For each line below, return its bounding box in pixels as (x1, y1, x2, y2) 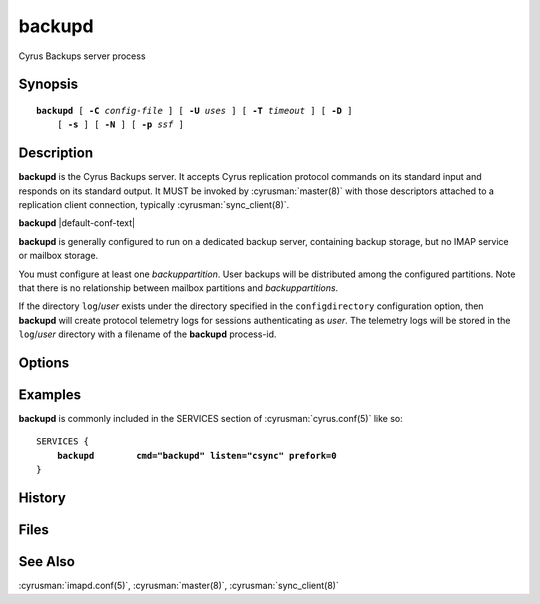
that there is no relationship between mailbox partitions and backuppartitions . (18, 281, 339, 294)
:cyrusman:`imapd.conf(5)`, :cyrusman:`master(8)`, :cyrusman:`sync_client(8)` (18, 580, 339, 592)
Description (18, 145, 94, 162)
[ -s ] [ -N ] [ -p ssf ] (56, 119, 185, 130)
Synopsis (18, 76, 79, 93)
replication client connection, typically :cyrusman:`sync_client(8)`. (18, 199, 290, 211)
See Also (18, 553, 75, 570)
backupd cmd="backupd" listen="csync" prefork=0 (56, 450, 337, 461)
